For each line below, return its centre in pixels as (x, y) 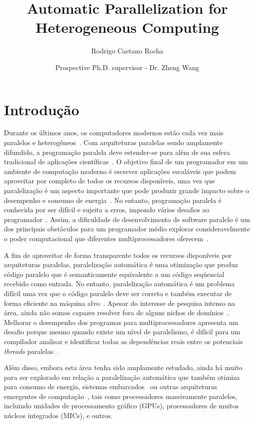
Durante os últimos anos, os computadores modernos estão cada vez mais (114, 133)
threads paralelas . (32, 351)
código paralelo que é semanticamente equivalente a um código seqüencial (114, 274)
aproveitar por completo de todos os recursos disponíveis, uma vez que (110, 181)
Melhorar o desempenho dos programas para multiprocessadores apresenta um (121, 322)
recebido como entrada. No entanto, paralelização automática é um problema (119, 284)
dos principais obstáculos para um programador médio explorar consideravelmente (127, 229)
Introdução (42, 109)
